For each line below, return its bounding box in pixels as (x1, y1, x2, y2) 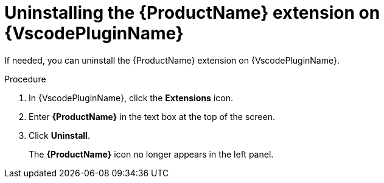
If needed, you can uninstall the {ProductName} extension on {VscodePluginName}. (4, 55, 340, 65)
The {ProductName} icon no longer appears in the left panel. (29, 148, 274, 159)
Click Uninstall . (29, 130, 90, 141)
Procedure (4, 73, 46, 84)
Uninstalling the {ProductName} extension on (4, 2, 380, 23)
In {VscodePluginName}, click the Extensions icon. (29, 92, 233, 103)
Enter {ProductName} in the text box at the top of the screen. (29, 111, 275, 122)
